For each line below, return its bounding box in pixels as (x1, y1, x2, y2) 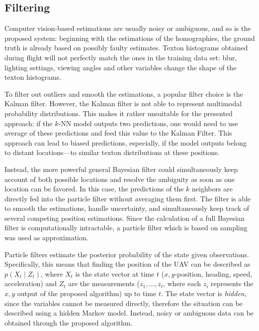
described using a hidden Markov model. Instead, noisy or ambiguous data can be (4, 308, 254, 318)
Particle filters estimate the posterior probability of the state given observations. (4, 249, 249, 259)
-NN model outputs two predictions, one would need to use (58, 118, 238, 128)
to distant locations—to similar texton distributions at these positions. (4, 147, 220, 158)
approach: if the (4, 118, 53, 128)
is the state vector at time (75, 268, 155, 279)
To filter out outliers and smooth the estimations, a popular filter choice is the (4, 88, 243, 99)
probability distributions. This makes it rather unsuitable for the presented (4, 108, 233, 118)
